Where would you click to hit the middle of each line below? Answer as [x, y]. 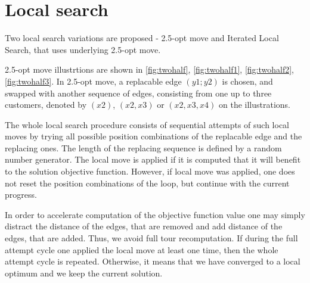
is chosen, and [247, 81]
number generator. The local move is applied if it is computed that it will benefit [153, 159]
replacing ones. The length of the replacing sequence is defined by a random [143, 147]
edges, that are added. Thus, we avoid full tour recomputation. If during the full [151, 238]
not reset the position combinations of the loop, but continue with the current [147, 183]
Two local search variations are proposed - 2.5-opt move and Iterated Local [142, 38]
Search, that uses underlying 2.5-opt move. [83, 49]
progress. [21, 195]
